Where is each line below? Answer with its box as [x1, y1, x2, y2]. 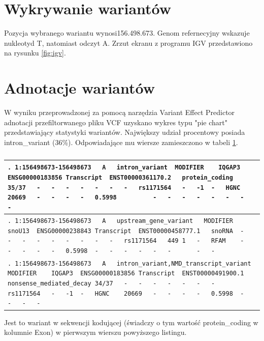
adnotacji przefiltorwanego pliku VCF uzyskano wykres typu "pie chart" [4, 117, 227, 127]
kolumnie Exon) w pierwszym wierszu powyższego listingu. [4, 327, 187, 337]
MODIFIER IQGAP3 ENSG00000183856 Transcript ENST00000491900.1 [8, 270, 244, 277]
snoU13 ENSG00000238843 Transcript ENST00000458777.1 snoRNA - [8, 227, 244, 235]
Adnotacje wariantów [4, 77, 155, 98]
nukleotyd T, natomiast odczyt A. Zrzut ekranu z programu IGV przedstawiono [4, 37, 253, 48]
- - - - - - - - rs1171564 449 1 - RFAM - [8, 237, 244, 245]
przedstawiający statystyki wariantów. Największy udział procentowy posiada [4, 127, 245, 137]
